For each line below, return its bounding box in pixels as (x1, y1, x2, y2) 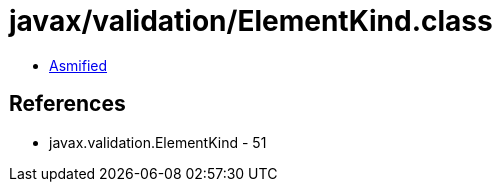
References (9, 91, 126, 117)
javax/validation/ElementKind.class (9, 4, 493, 38)
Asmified (49, 56, 108, 74)
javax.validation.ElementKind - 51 (49, 133, 267, 151)
